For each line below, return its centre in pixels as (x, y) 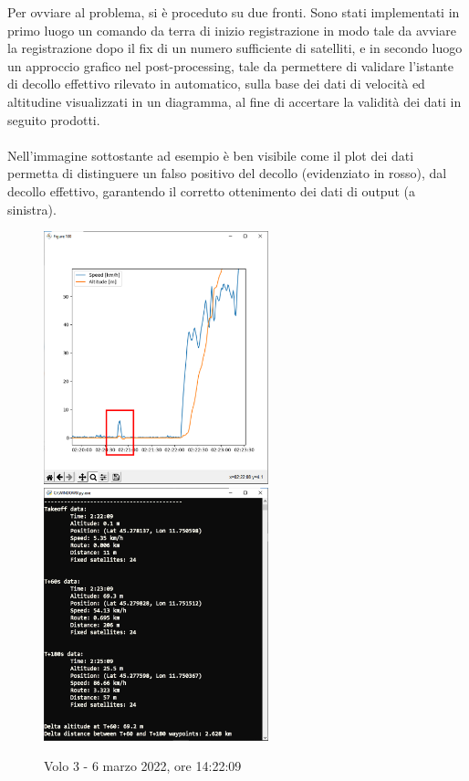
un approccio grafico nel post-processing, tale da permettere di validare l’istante (230, 65)
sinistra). (32, 209)
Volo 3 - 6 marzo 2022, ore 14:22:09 (143, 766)
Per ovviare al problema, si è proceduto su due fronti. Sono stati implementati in (234, 12)
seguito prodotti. (54, 119)
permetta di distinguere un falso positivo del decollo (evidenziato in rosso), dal (227, 173)
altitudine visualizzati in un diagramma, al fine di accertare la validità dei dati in (234, 101)
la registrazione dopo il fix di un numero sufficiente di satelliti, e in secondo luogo (235, 48)
